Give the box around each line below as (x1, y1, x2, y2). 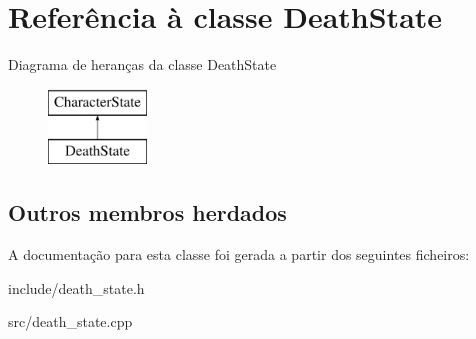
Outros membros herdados (8, 197, 287, 228)
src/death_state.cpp (8, 311, 133, 332)
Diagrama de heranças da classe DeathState (8, 54, 277, 75)
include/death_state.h (8, 277, 145, 298)
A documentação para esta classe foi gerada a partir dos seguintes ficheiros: (8, 244, 470, 265)
